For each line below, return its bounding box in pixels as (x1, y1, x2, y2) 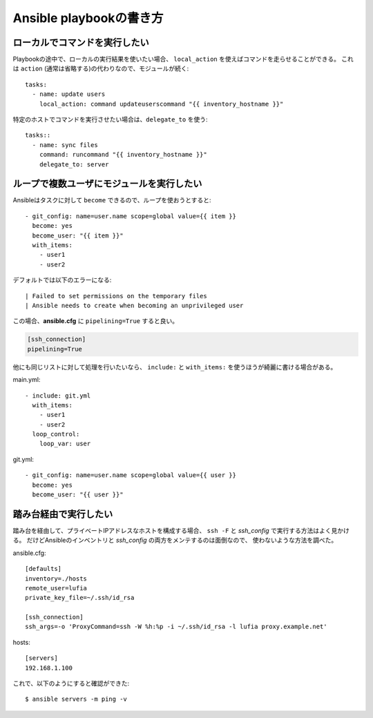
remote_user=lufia (25, 584, 88, 592)
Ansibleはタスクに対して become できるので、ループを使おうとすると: (12, 196, 211, 204)
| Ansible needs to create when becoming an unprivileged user (25, 302, 244, 309)
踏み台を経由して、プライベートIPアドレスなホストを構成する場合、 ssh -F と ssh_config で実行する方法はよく (12, 526, 332, 534)
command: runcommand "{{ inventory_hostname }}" (39, 151, 207, 159)
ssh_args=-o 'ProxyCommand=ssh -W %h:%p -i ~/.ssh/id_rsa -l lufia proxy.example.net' (25, 623, 327, 631)
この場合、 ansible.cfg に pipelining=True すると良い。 (12, 317, 179, 325)
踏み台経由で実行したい (12, 508, 113, 520)
